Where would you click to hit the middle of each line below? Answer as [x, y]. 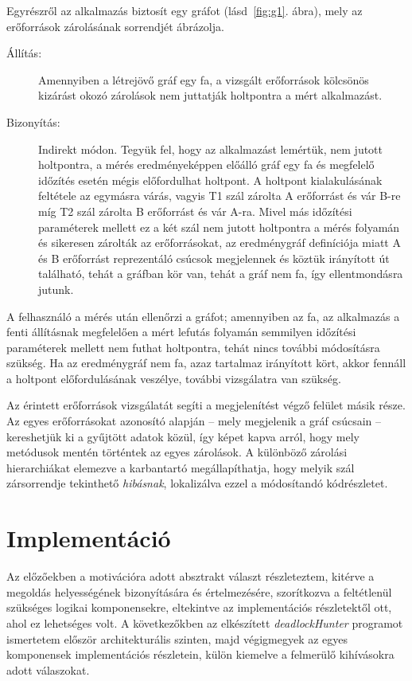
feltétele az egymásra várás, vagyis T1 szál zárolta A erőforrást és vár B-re [220, 196]
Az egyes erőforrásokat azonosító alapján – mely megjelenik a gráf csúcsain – [194, 421]
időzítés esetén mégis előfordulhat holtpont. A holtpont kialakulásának [210, 180]
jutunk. [56, 289]
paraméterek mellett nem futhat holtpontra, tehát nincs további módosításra [193, 347]
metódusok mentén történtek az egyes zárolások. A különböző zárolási [177, 452]
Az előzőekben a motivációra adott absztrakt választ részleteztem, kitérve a [190, 576]
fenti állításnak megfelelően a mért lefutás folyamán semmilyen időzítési [181, 332]
